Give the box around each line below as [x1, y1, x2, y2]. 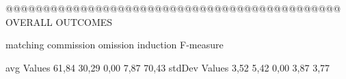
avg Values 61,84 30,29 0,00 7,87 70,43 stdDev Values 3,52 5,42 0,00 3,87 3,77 [5, 60, 330, 74]
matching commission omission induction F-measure [5, 37, 224, 52]
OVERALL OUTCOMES [5, 14, 113, 29]
